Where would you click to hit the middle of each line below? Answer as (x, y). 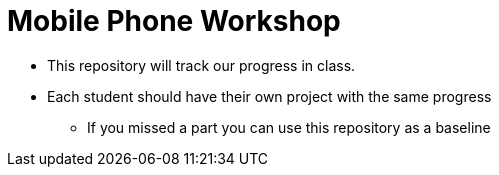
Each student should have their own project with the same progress (269, 96)
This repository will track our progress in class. (201, 65)
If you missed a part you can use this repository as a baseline (289, 127)
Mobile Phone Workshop (174, 21)
